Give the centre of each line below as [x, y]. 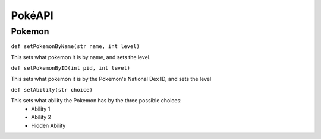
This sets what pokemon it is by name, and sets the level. [81, 57]
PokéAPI [32, 15]
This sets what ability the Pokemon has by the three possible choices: [96, 101]
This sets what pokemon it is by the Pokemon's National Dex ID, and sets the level [111, 79]
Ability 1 [41, 109]
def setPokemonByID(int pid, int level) [71, 68]
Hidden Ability [48, 125]
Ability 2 [41, 117]
